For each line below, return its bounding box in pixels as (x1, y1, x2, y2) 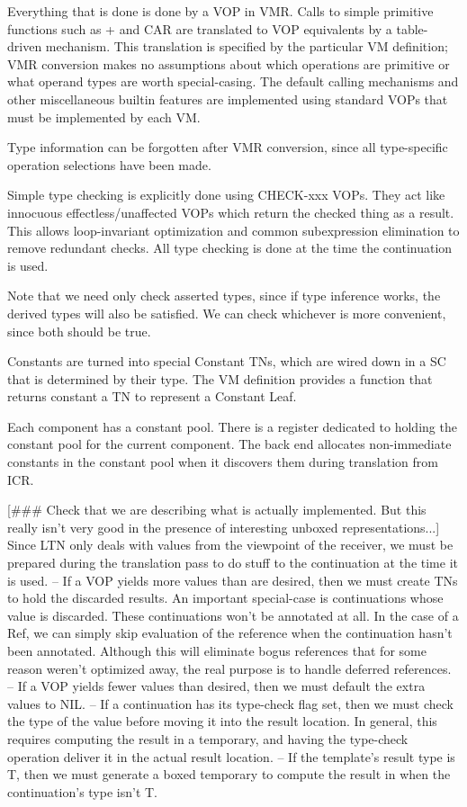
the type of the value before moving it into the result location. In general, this (7, 712, 437, 731)
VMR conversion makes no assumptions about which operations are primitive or (7, 54, 450, 73)
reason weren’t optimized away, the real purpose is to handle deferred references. (7, 659, 452, 677)
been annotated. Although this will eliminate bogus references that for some (7, 641, 427, 659)
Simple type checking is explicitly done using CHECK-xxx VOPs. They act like (7, 185, 445, 204)
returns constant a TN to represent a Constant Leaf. (7, 387, 297, 406)
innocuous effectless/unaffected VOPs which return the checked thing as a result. (7, 202, 454, 221)
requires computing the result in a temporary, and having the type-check (7, 729, 409, 748)
